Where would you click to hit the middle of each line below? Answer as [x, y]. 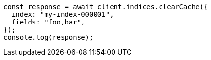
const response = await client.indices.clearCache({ [106, 7]
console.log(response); [49, 37]
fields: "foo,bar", [48, 22]
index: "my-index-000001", [63, 14]
